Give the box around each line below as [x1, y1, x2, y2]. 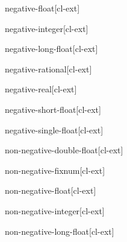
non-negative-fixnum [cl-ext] [5, 164, 105, 176]
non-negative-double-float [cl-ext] [5, 144, 123, 156]
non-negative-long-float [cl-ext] [5, 224, 114, 237]
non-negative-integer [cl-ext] [5, 204, 105, 217]
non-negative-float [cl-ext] [5, 184, 96, 197]
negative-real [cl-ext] [5, 83, 77, 95]
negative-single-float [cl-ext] [5, 123, 104, 136]
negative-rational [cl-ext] [5, 62, 92, 75]
